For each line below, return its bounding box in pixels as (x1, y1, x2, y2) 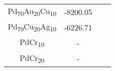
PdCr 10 (19, 36, 44, 49)
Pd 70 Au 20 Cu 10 (8, 5, 57, 18)
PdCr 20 (19, 52, 44, 65)
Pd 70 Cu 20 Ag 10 (8, 21, 57, 34)
